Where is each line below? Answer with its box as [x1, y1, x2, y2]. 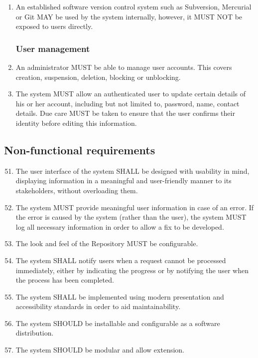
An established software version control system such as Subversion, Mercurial [15, 1, 252, 11]
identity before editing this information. [15, 117, 137, 128]
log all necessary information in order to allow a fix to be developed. [15, 221, 224, 232]
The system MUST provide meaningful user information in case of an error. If [15, 202, 254, 212]
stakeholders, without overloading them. [15, 185, 138, 195]
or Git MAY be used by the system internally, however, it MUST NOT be [15, 11, 243, 21]
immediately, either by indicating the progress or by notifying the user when [15, 265, 249, 275]
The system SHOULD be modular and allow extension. [15, 345, 185, 355]
